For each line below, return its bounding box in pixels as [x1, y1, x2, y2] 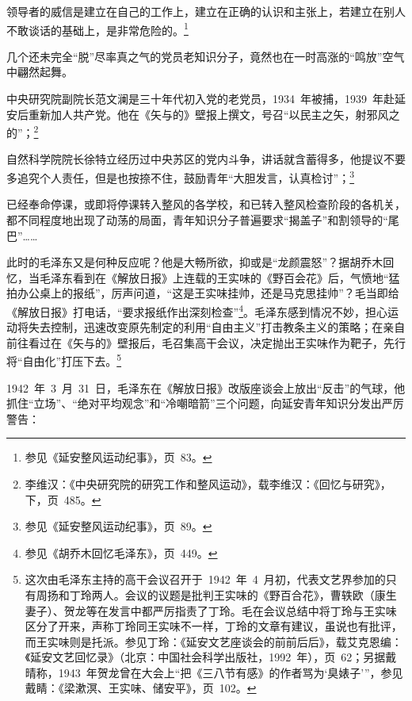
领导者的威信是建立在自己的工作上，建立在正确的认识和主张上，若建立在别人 [6, 3, 406, 19]
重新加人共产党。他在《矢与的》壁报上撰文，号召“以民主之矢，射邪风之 [28, 105, 400, 122]
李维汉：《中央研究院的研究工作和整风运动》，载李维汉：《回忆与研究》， [25, 475, 391, 492]
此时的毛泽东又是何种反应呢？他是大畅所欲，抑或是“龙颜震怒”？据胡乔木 [6, 254, 383, 270]
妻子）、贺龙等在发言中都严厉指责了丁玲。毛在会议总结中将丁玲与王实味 [25, 602, 397, 619]
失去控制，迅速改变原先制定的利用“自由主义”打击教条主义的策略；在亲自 [28, 319, 406, 335]
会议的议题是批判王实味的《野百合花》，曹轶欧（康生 [124, 586, 397, 603]
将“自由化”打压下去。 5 [6, 350, 122, 369]
